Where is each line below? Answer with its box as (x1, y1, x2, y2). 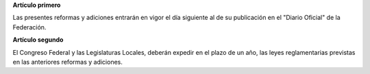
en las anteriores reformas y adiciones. (12, 58, 123, 66)
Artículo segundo (12, 36, 64, 44)
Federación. (12, 23, 47, 31)
